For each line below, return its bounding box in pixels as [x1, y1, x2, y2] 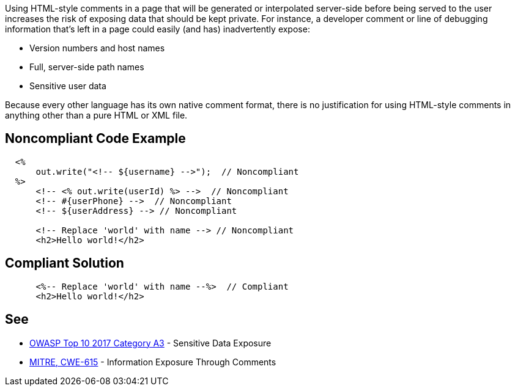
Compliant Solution [5, 255, 124, 271]
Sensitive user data [29, 81, 106, 91]
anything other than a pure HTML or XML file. [5, 110, 188, 120]
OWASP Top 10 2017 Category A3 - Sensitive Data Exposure [29, 337, 272, 348]
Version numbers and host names [29, 43, 165, 53]
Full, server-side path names [29, 62, 144, 72]
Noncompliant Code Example [5, 131, 186, 147]
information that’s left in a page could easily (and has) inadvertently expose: [5, 24, 310, 34]
